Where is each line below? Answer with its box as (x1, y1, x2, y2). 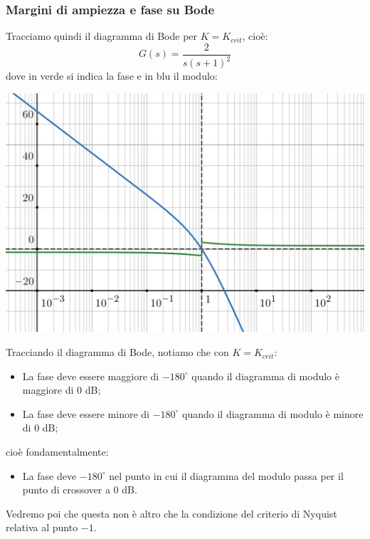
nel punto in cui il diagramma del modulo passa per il (109, 468, 344, 483)
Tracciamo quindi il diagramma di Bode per (6, 28, 198, 43)
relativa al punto (6, 520, 78, 535)
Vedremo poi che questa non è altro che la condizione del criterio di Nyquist (6, 506, 337, 520)
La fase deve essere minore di (22, 406, 149, 421)
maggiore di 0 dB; (22, 382, 101, 397)
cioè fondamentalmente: (6, 444, 109, 459)
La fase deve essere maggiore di (22, 368, 159, 383)
